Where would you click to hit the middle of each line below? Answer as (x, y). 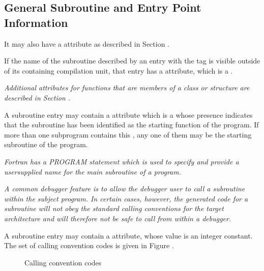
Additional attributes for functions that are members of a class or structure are (127, 88)
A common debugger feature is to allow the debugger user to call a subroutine (125, 189)
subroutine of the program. (46, 144)
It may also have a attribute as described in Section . (87, 43)
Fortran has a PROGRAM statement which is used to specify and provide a (122, 161)
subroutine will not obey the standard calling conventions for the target (114, 208)
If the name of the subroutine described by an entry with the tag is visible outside (132, 61)
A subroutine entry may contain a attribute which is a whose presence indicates (128, 114)
